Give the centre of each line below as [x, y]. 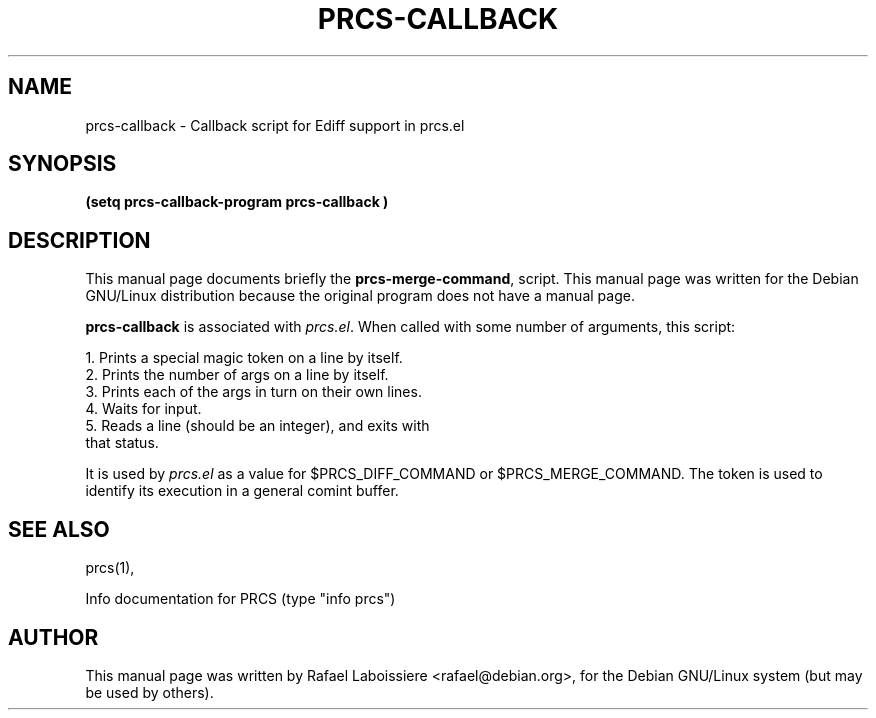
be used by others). [149, 692]
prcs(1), [110, 568]
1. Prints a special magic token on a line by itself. [244, 358]
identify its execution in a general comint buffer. [242, 491]
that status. [122, 443]
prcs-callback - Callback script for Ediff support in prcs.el [275, 125]
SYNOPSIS [62, 164]
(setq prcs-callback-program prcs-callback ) [237, 202]
